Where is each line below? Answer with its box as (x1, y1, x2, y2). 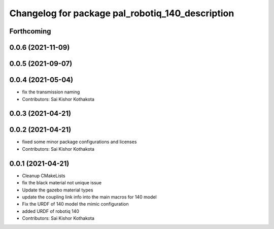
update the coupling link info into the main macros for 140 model (22, 193, 157, 200)
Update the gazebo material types (22, 187, 93, 193)
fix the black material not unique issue (22, 180, 101, 186)
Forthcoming (9, 27, 51, 36)
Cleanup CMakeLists (22, 173, 65, 179)
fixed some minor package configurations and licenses (22, 139, 137, 145)
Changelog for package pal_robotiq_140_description (9, 8, 234, 19)
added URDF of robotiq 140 (22, 208, 80, 214)
